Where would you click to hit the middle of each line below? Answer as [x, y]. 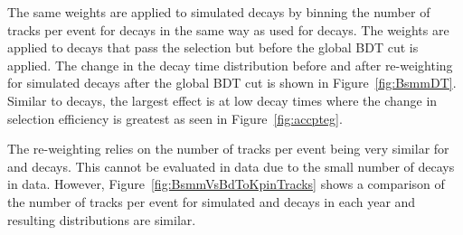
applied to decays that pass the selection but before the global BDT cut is [213, 47]
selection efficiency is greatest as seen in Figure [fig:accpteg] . [175, 118]
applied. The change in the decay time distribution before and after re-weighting [230, 65]
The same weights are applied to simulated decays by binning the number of [219, 12]
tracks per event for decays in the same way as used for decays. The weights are [228, 29]
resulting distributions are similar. [102, 219]
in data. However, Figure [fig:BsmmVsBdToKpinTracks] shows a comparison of [226, 184]
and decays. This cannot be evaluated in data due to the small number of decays [231, 166]
